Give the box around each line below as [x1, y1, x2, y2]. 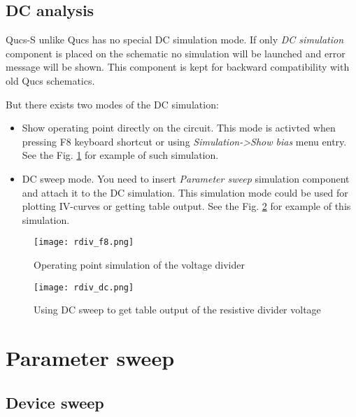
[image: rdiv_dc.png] [34, 282, 134, 292]
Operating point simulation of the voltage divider [34, 257, 245, 271]
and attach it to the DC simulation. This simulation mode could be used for [22, 185, 348, 199]
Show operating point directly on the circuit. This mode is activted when [22, 120, 336, 135]
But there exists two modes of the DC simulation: [6, 97, 219, 111]
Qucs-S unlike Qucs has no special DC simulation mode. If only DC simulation [6, 32, 344, 47]
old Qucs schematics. [6, 73, 95, 87]
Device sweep [6, 391, 104, 413]
